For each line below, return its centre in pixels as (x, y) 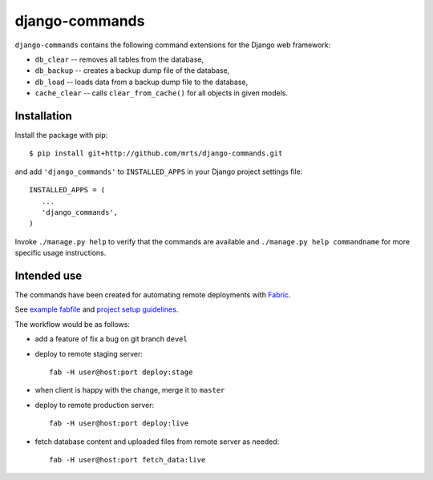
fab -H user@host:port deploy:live (119, 424)
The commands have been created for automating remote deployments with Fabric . (153, 295)
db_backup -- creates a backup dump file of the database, (132, 71)
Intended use (49, 275)
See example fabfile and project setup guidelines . (97, 309)
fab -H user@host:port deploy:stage (121, 372)
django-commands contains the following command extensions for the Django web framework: (173, 45)
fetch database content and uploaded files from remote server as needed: (157, 442)
